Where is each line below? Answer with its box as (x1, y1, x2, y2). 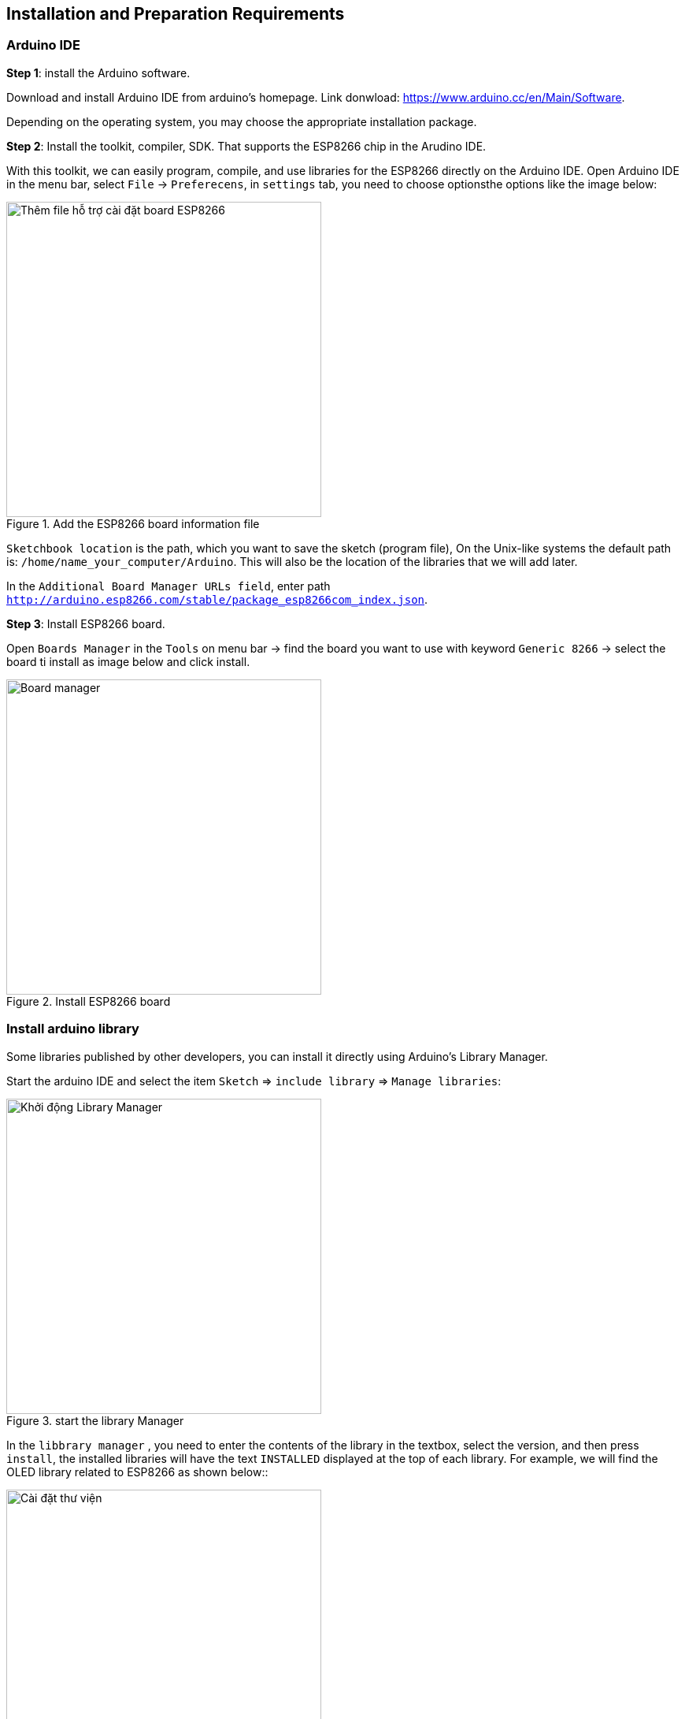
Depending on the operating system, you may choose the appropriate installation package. (6, 114, 477, 128)
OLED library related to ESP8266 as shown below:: (6, 1464, 268, 1479)
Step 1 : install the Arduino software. (6, 65, 191, 80)
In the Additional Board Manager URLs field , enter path (6, 579, 331, 593)
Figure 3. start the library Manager (6, 1413, 184, 1427)
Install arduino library (6, 1021, 139, 1037)
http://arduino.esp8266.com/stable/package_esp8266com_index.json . (6, 592, 428, 606)
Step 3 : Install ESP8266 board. (6, 616, 165, 631)
